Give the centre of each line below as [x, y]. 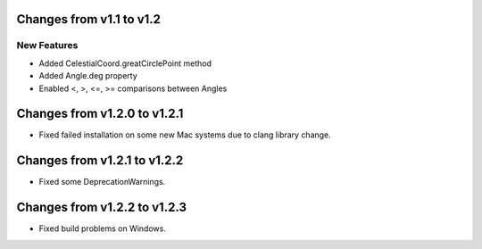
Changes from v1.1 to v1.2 [88, 19]
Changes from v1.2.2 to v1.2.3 [102, 207]
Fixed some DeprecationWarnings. [102, 182]
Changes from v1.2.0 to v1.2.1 [100, 114]
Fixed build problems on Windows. [103, 228]
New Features [47, 46]
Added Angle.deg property [88, 76]
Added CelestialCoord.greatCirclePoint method [125, 63]
